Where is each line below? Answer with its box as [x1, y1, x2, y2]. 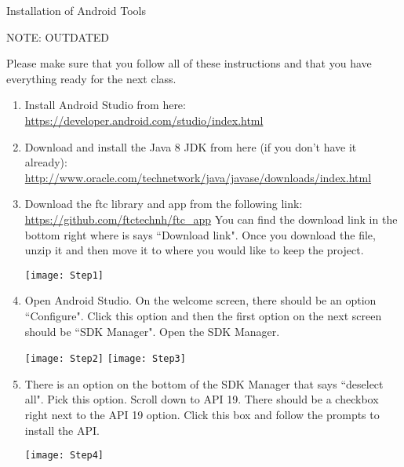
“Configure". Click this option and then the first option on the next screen [24, 307, 382, 323]
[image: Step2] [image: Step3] [24, 353, 186, 365]
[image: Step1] [24, 269, 104, 281]
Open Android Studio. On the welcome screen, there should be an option [24, 292, 377, 308]
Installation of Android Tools [6, 2, 146, 18]
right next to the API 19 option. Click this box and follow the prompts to [24, 407, 380, 422]
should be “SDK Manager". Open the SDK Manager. [24, 323, 280, 339]
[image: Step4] [24, 450, 104, 462]
